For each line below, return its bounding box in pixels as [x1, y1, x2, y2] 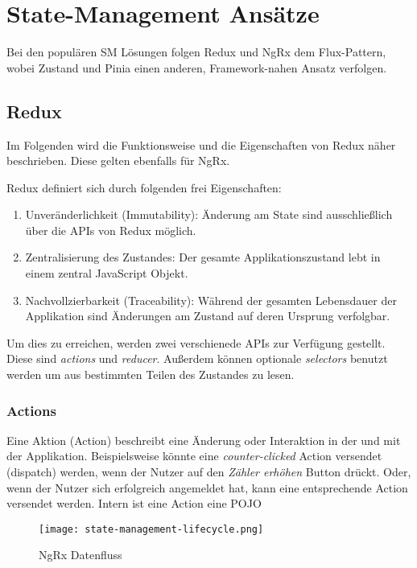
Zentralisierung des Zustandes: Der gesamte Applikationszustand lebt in [25, 249, 381, 265]
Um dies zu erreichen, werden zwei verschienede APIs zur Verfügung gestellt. [6, 334, 386, 351]
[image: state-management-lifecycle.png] [39, 523, 264, 535]
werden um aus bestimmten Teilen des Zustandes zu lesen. [6, 366, 295, 383]
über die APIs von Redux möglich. [25, 221, 196, 238]
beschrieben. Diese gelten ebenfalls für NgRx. [6, 152, 230, 169]
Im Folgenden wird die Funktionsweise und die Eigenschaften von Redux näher [6, 136, 396, 153]
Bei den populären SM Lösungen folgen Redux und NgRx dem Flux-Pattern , [6, 43, 386, 60]
